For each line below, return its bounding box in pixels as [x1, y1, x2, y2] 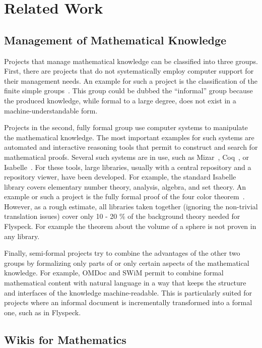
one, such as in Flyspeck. [4, 307, 81, 317]
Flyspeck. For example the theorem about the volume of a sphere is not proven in [4, 221, 256, 231]
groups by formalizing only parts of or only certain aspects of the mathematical [4, 257, 249, 268]
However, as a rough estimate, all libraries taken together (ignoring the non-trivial [4, 201, 258, 211]
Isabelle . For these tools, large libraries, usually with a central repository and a [4, 161, 251, 172]
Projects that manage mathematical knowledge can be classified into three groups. [4, 55, 258, 66]
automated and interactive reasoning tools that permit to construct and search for [4, 142, 258, 152]
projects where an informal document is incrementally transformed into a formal [4, 297, 252, 308]
